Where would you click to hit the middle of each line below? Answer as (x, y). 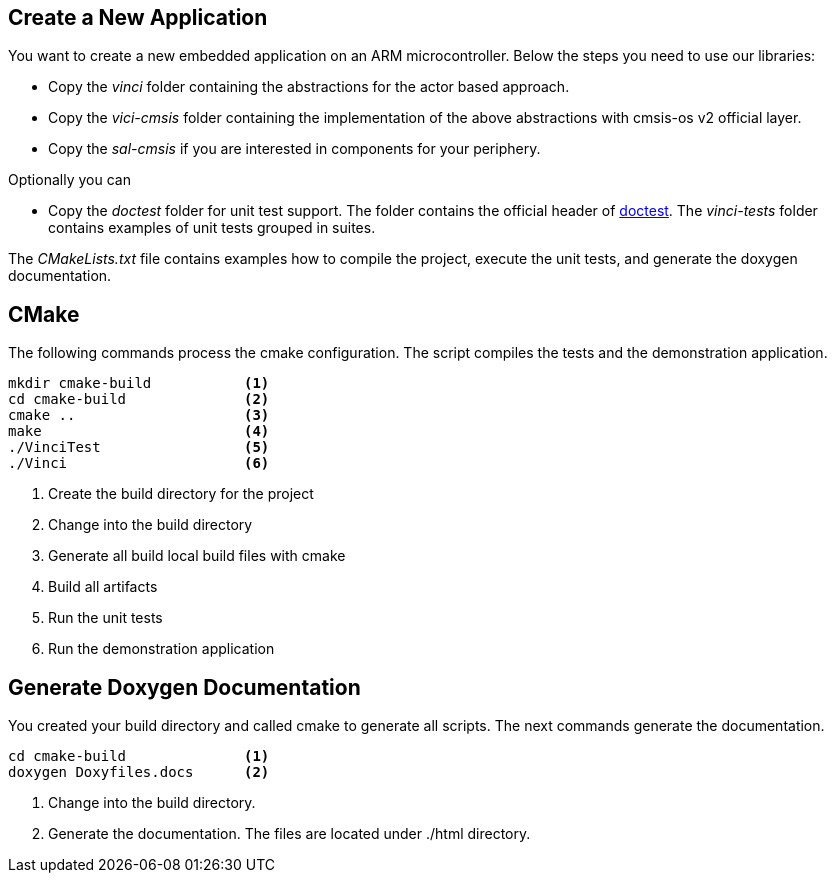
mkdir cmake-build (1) (139, 383)
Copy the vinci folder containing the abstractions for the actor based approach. (309, 87)
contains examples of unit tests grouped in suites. (212, 228)
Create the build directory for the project (181, 494)
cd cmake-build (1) (139, 756)
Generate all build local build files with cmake (197, 556)
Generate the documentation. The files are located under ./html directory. (289, 834)
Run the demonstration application (161, 649)
